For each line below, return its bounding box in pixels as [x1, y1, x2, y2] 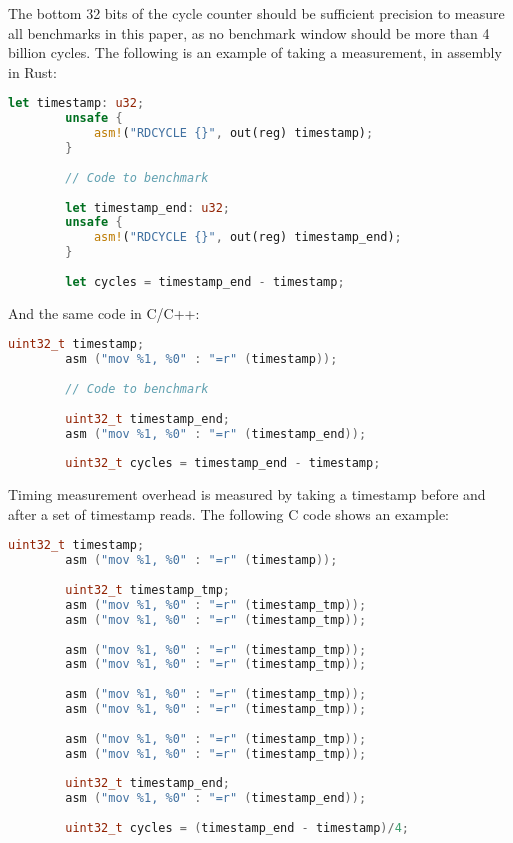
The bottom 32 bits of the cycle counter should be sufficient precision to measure [8, 3, 505, 23]
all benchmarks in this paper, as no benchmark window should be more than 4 [8, 22, 490, 43]
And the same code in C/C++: [8, 302, 200, 323]
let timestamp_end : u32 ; [65, 200, 230, 215]
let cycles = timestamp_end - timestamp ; [65, 274, 345, 289]
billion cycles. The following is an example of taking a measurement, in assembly [8, 42, 502, 63]
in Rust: [8, 61, 57, 82]
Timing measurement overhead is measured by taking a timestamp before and [8, 484, 486, 505]
